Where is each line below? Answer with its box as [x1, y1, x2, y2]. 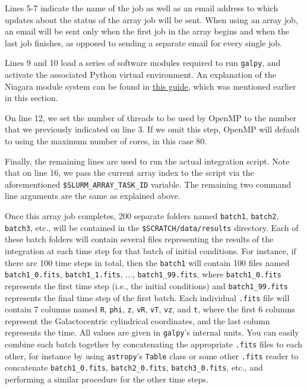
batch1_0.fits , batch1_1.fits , [5, 268, 123, 280]
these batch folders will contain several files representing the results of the [5, 233, 274, 245]
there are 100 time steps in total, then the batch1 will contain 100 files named [5, 256, 290, 268]
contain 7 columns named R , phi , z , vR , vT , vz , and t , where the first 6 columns [5, 303, 295, 315]
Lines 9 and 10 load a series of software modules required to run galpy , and [5, 56, 281, 69]
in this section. [5, 91, 58, 104]
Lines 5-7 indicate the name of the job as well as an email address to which [5, 2, 278, 14]
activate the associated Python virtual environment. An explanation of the [5, 68, 277, 81]
